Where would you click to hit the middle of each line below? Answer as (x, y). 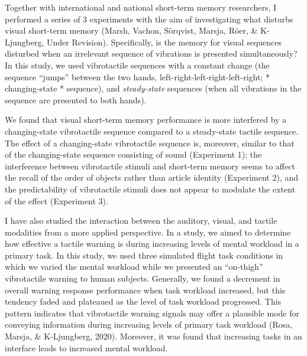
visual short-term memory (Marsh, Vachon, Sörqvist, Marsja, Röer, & (131, 30)
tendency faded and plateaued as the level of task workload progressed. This (143, 301)
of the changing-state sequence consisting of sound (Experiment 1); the (133, 154)
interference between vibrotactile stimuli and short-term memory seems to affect (150, 166)
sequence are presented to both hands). (76, 99)
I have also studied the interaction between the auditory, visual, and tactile (141, 221)
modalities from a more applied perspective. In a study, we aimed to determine (148, 232)
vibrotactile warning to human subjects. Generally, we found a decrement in (143, 278)
